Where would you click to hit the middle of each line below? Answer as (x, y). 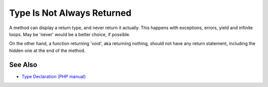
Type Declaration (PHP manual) (54, 76)
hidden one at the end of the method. (47, 50)
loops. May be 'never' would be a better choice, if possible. (70, 34)
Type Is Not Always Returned (70, 13)
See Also (23, 65)
